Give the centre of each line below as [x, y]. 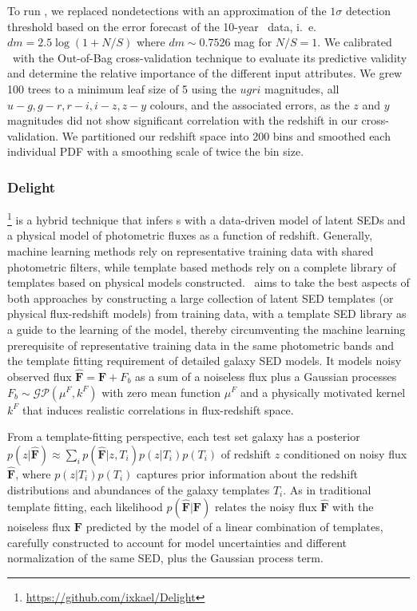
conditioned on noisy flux [345, 453]
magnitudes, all [302, 88]
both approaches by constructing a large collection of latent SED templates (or [201, 298]
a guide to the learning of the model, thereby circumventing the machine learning [207, 329]
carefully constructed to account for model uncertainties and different [177, 542]
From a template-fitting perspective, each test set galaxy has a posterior [184, 436]
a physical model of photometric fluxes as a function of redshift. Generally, [190, 235]
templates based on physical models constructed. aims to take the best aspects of [208, 282]
